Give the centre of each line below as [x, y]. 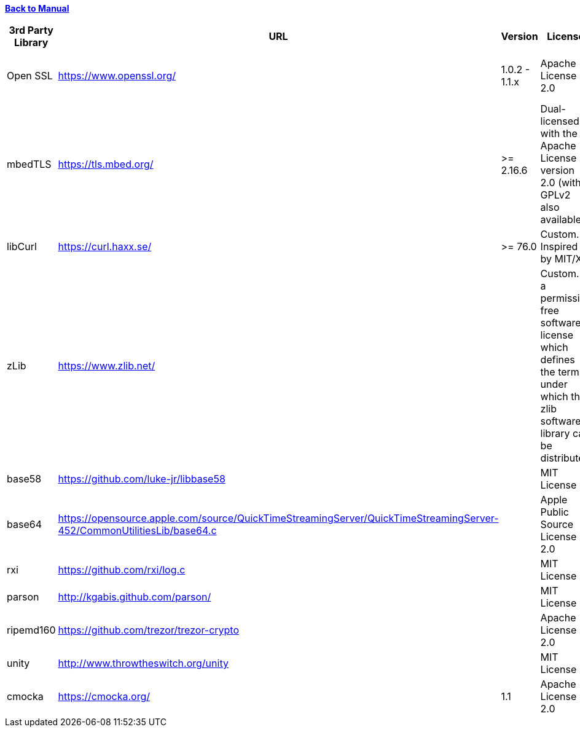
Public [555, 512]
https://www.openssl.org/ [117, 76]
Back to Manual [37, 8]
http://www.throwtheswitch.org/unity [143, 663]
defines [558, 360]
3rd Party [31, 30]
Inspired [559, 246]
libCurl [22, 246]
